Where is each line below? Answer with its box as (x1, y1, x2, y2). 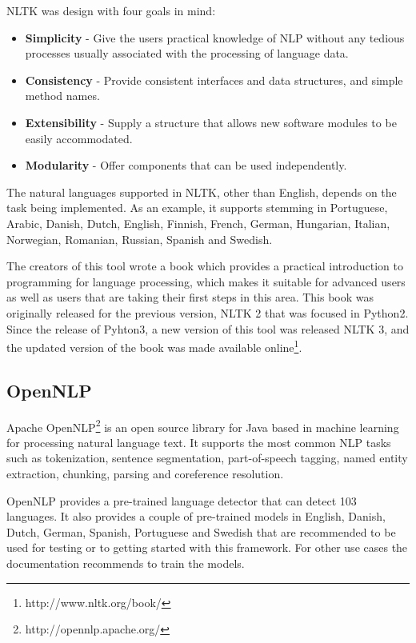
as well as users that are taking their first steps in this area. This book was (6, 289, 374, 306)
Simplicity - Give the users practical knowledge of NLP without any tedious (25, 29, 405, 46)
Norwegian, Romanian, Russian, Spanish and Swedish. (6, 230, 273, 247)
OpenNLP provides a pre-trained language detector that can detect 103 (6, 492, 357, 509)
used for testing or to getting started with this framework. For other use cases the (6, 539, 408, 556)
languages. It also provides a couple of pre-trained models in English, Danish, (6, 508, 386, 525)
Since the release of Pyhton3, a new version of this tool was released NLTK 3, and (6, 320, 410, 337)
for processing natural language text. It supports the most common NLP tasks (6, 433, 391, 450)
